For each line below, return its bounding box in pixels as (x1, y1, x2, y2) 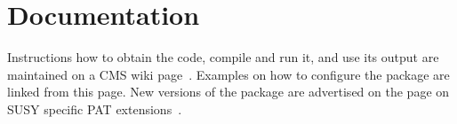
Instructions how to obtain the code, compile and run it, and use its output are (7, 48, 439, 66)
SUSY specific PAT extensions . (7, 99, 182, 118)
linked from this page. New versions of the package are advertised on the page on (7, 82, 450, 101)
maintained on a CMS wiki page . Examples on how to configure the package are (7, 65, 450, 83)
